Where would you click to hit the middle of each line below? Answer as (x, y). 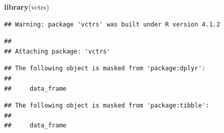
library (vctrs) (27, 7)
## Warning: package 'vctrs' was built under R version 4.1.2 (112, 24)
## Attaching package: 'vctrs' (57, 51)
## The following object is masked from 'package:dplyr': (105, 69)
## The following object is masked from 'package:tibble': (107, 106)
